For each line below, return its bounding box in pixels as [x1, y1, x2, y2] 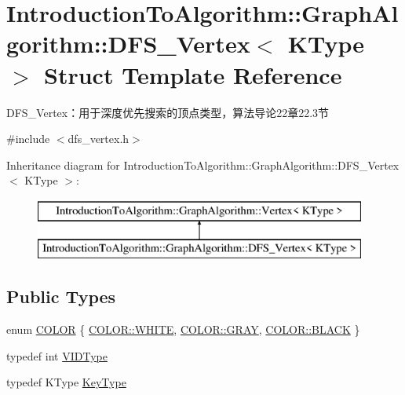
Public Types [6, 284, 116, 309]
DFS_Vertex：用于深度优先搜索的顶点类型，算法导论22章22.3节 [6, 104, 330, 120]
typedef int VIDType [6, 347, 108, 364]
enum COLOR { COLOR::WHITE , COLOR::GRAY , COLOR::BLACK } [6, 321, 360, 338]
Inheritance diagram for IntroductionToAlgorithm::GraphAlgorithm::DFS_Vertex [6, 156, 400, 173]
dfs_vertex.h [67, 130, 130, 147]
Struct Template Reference [44, 58, 342, 90]
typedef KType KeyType [6, 374, 126, 390]
